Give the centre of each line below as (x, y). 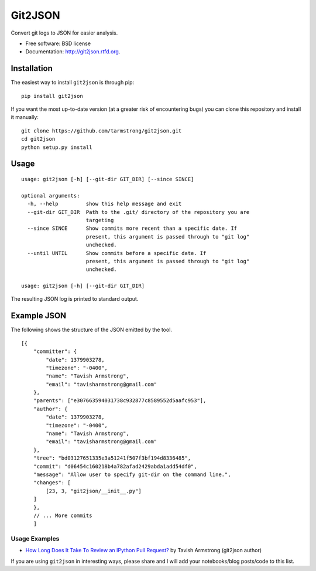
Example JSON (39, 316)
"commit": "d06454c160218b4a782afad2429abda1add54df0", (115, 466)
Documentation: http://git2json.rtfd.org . (73, 52)
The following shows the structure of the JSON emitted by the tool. (92, 330)
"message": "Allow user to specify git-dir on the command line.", (132, 475)
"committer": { (55, 351)
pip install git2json (52, 96)
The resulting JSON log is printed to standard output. (75, 299)
